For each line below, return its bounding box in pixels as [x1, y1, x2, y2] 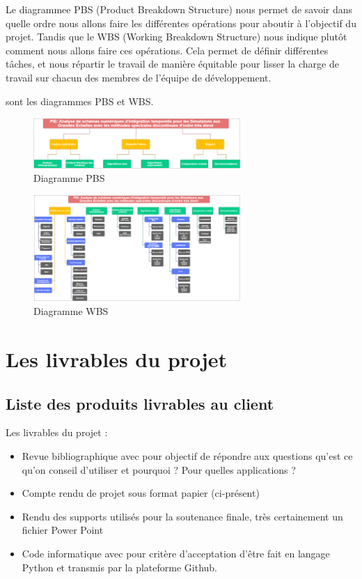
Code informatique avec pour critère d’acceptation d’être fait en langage [22, 546, 330, 560]
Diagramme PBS [33, 171, 105, 185]
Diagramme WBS [33, 304, 109, 318]
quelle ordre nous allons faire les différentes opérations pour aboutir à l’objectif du [6, 15, 356, 30]
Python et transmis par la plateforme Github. [22, 559, 218, 574]
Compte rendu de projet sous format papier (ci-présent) [22, 486, 260, 500]
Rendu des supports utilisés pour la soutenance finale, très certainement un [22, 509, 343, 523]
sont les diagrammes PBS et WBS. [6, 93, 154, 108]
